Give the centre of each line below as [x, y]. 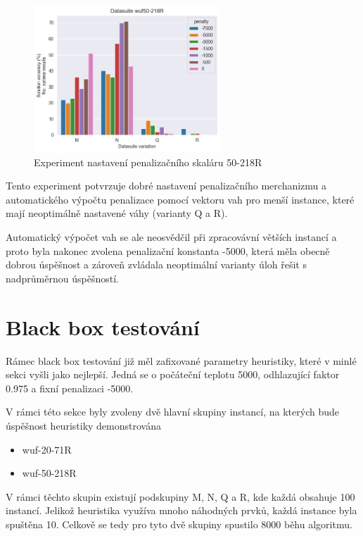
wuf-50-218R [49, 473]
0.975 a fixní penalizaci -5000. [70, 388]
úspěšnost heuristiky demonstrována [83, 425]
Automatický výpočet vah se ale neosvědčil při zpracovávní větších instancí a [171, 237]
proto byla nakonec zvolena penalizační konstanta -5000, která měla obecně [168, 250]
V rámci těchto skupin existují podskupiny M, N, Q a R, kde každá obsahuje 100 [180, 496]
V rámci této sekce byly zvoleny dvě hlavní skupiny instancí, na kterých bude [172, 412]
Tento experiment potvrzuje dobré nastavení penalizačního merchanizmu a [166, 186]
